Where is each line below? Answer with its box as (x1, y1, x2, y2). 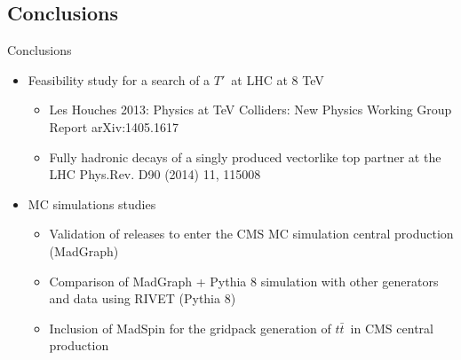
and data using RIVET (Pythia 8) (49, 289, 236, 308)
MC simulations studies (28, 194, 156, 213)
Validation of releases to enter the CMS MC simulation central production (49, 224, 454, 243)
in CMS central (350, 318, 433, 337)
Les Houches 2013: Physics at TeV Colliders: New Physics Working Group (49, 100, 452, 119)
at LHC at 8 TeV (231, 70, 324, 89)
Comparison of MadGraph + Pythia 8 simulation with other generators (49, 271, 439, 290)
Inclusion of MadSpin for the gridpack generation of (49, 318, 331, 337)
